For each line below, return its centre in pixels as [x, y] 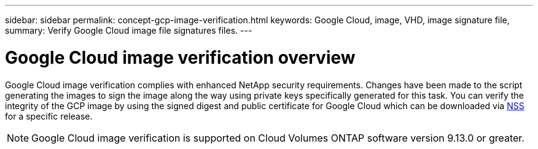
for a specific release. [49, 116]
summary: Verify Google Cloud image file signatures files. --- [129, 30]
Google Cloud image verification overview [180, 57]
